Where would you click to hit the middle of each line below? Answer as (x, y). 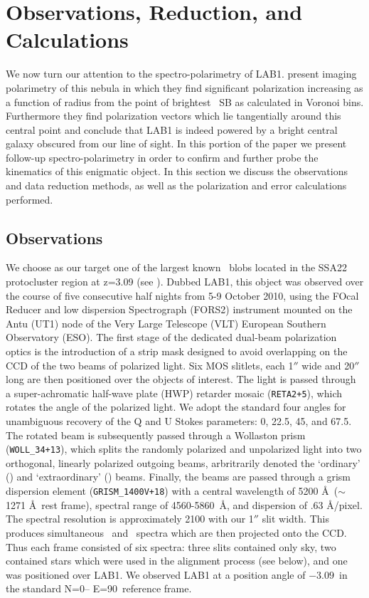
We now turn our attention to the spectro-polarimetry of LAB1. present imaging (181, 74)
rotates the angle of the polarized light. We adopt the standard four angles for (176, 407)
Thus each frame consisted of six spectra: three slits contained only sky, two (171, 546)
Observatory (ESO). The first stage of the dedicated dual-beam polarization (171, 337)
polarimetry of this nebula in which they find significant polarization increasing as (184, 87)
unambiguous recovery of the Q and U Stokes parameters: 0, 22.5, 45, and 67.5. (179, 421)
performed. (30, 199)
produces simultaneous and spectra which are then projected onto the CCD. (176, 532)
